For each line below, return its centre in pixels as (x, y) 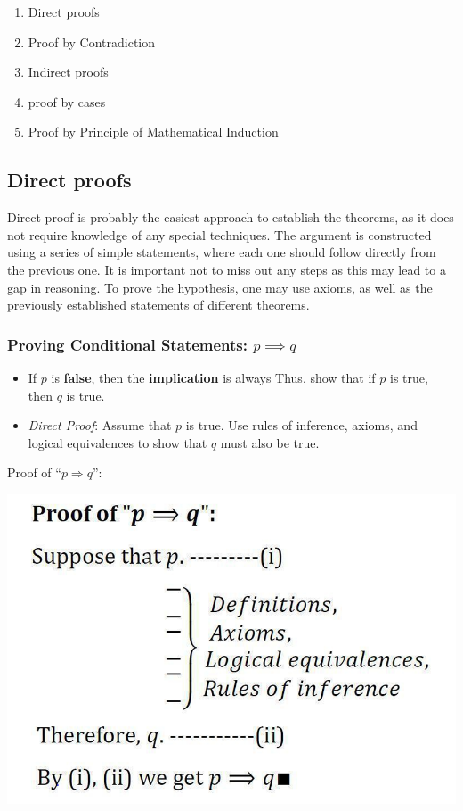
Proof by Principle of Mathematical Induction (153, 132)
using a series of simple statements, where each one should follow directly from (222, 252)
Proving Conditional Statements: (127, 344)
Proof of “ (34, 472)
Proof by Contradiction (92, 41)
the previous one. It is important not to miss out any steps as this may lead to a (227, 269)
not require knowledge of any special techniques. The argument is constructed (219, 234)
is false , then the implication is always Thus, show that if (213, 377)
